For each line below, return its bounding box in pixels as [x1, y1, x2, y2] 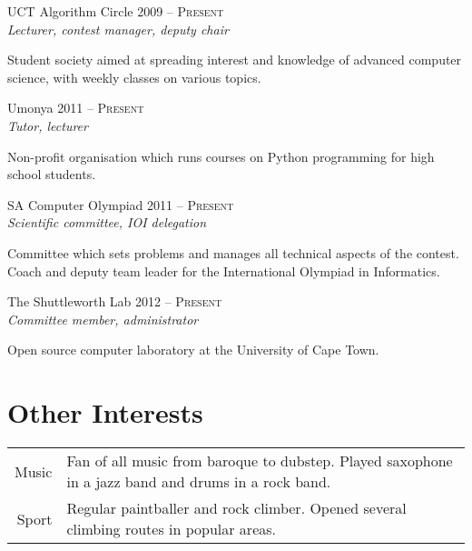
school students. [7, 165, 96, 184]
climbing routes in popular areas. [66, 518, 276, 540]
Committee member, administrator [7, 309, 199, 328]
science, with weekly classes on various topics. [7, 67, 261, 86]
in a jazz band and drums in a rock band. [66, 471, 331, 493]
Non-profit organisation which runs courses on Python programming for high [7, 146, 435, 165]
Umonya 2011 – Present [7, 98, 144, 117]
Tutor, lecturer [7, 115, 88, 135]
